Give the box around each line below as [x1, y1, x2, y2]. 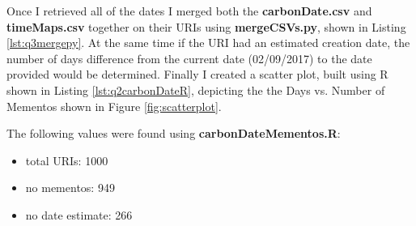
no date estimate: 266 [25, 206, 133, 223]
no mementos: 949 [25, 179, 115, 196]
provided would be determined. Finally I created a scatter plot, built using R [6, 66, 388, 83]
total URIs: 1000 [25, 151, 108, 168]
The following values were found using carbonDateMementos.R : [6, 125, 341, 142]
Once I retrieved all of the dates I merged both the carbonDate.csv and [6, 2, 372, 19]
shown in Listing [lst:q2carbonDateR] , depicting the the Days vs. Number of [6, 81, 385, 98]
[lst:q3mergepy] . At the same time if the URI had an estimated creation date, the [6, 34, 410, 51]
